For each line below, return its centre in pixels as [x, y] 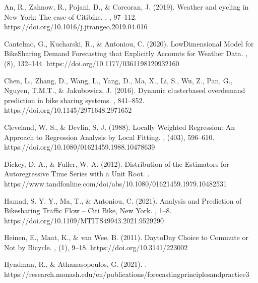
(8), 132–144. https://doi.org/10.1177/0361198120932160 [92, 63]
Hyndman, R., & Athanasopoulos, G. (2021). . [76, 264]
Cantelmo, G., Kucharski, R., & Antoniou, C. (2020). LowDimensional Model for [129, 43]
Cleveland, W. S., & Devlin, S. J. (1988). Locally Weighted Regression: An [119, 127]
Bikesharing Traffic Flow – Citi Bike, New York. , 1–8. [88, 210]
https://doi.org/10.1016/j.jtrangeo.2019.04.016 [76, 27]
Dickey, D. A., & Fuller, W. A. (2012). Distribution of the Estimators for [117, 163]
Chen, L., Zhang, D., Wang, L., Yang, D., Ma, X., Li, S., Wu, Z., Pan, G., [118, 80]
